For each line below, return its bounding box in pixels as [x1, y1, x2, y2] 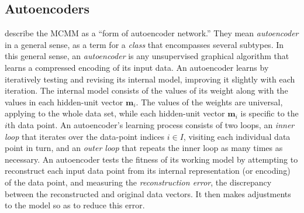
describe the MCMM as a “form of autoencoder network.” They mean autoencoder [5, 27, 299, 39]
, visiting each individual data [183, 130, 291, 142]
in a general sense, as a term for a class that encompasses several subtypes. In [5, 38, 284, 50]
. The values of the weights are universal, [136, 95, 283, 108]
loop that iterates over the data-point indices [5, 130, 165, 142]
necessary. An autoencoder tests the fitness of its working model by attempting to [5, 153, 298, 165]
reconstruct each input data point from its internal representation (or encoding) [5, 164, 291, 177]
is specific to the [240, 107, 299, 119]
